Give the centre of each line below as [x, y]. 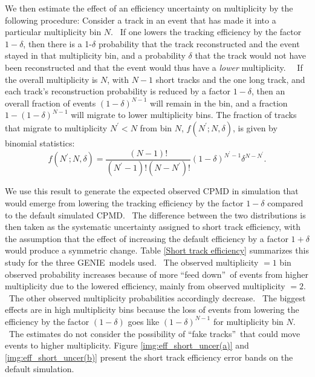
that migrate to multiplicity [56, 127]
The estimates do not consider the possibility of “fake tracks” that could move [154, 333]
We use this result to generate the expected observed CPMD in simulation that [152, 191]
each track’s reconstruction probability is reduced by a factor [118, 91]
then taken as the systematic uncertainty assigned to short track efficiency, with [153, 227]
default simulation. [40, 369]
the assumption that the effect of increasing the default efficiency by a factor [147, 238]
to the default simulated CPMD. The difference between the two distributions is [155, 215]
